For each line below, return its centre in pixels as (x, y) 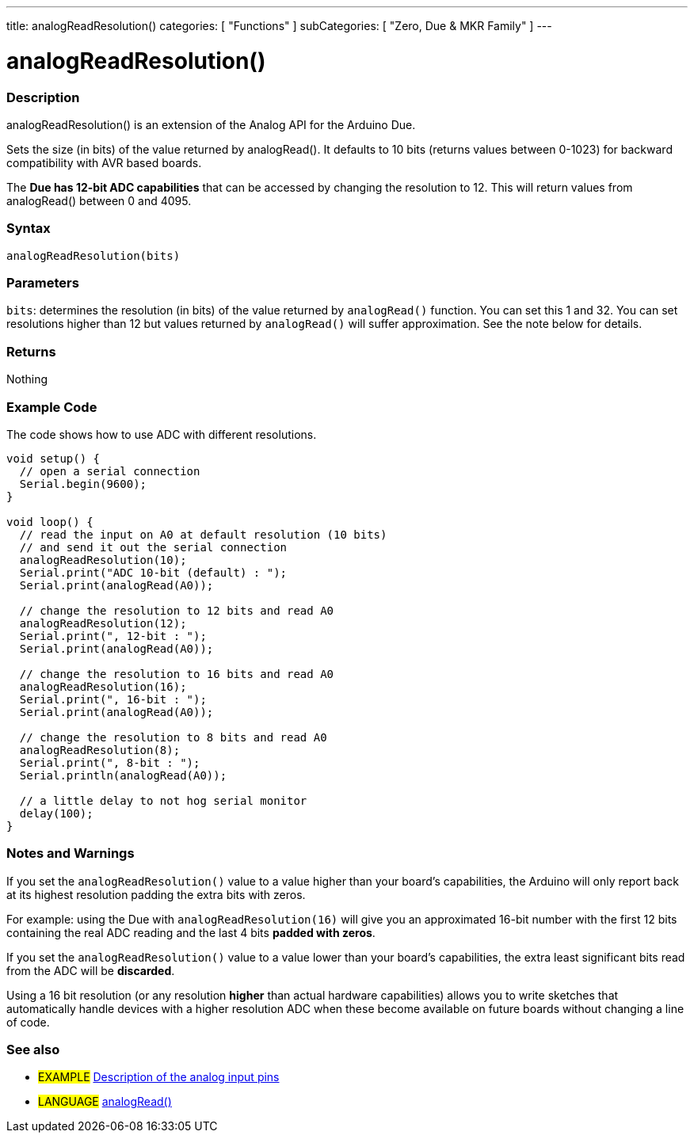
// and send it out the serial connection (153, 547)
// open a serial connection (110, 471)
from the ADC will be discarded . (91, 970)
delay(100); (56, 813)
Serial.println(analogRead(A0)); (123, 775)
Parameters (43, 283)
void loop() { (50, 522)
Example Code (52, 407)
